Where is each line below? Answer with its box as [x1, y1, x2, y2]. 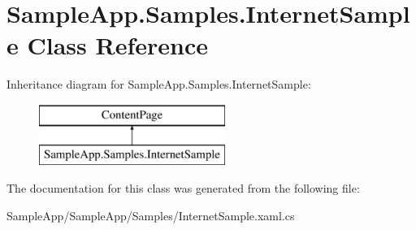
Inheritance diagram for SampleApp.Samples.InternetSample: [6, 76, 311, 93]
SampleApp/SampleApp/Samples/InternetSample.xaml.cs [6, 206, 295, 223]
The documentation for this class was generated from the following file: [6, 180, 360, 197]
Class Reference [27, 28, 208, 62]
